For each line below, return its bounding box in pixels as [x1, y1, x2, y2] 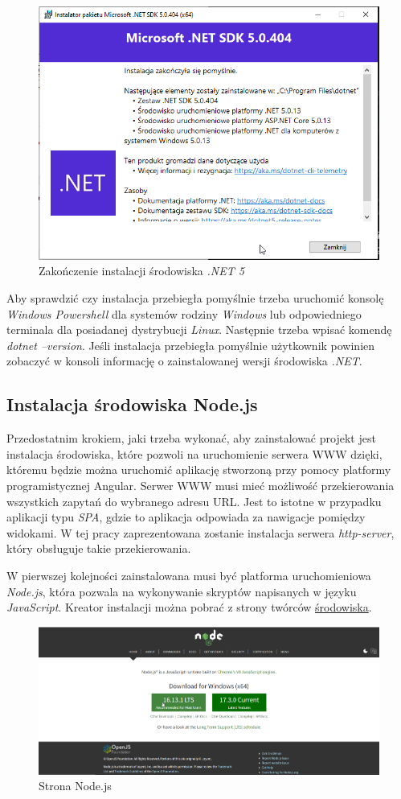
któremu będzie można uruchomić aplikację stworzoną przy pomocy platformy [6, 461, 391, 478]
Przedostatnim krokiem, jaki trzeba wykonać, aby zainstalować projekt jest [6, 430, 376, 447]
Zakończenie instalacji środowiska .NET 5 [39, 262, 244, 279]
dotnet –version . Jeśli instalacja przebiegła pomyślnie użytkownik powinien [6, 336, 375, 353]
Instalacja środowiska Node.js [6, 392, 258, 417]
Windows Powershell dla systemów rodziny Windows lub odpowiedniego [6, 305, 362, 322]
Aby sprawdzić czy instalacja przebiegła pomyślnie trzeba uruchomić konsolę [6, 290, 384, 307]
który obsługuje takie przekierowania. [6, 540, 191, 557]
